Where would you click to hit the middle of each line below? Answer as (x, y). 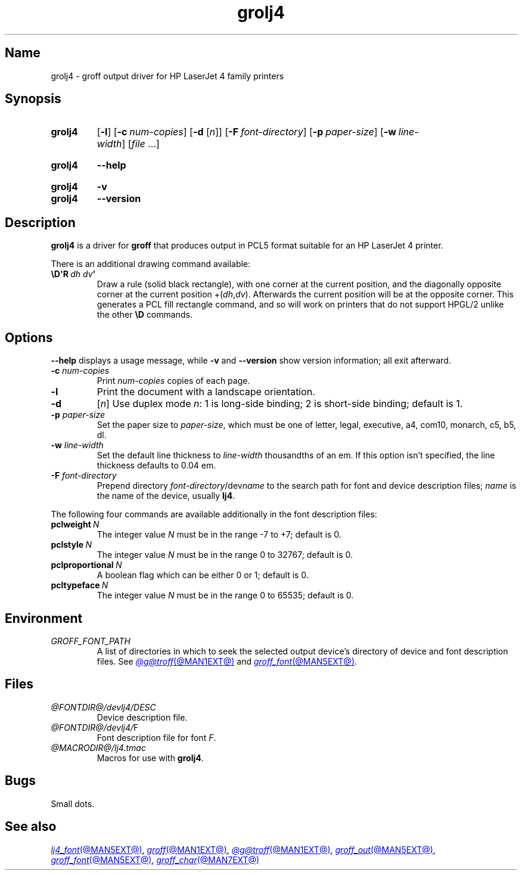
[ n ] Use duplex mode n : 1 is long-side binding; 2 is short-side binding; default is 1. (280, 404)
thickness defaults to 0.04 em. (156, 466)
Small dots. (73, 803)
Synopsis (33, 99)
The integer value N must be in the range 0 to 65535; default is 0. (225, 595)
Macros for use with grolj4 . (150, 758)
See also (31, 827)
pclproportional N (86, 565)
